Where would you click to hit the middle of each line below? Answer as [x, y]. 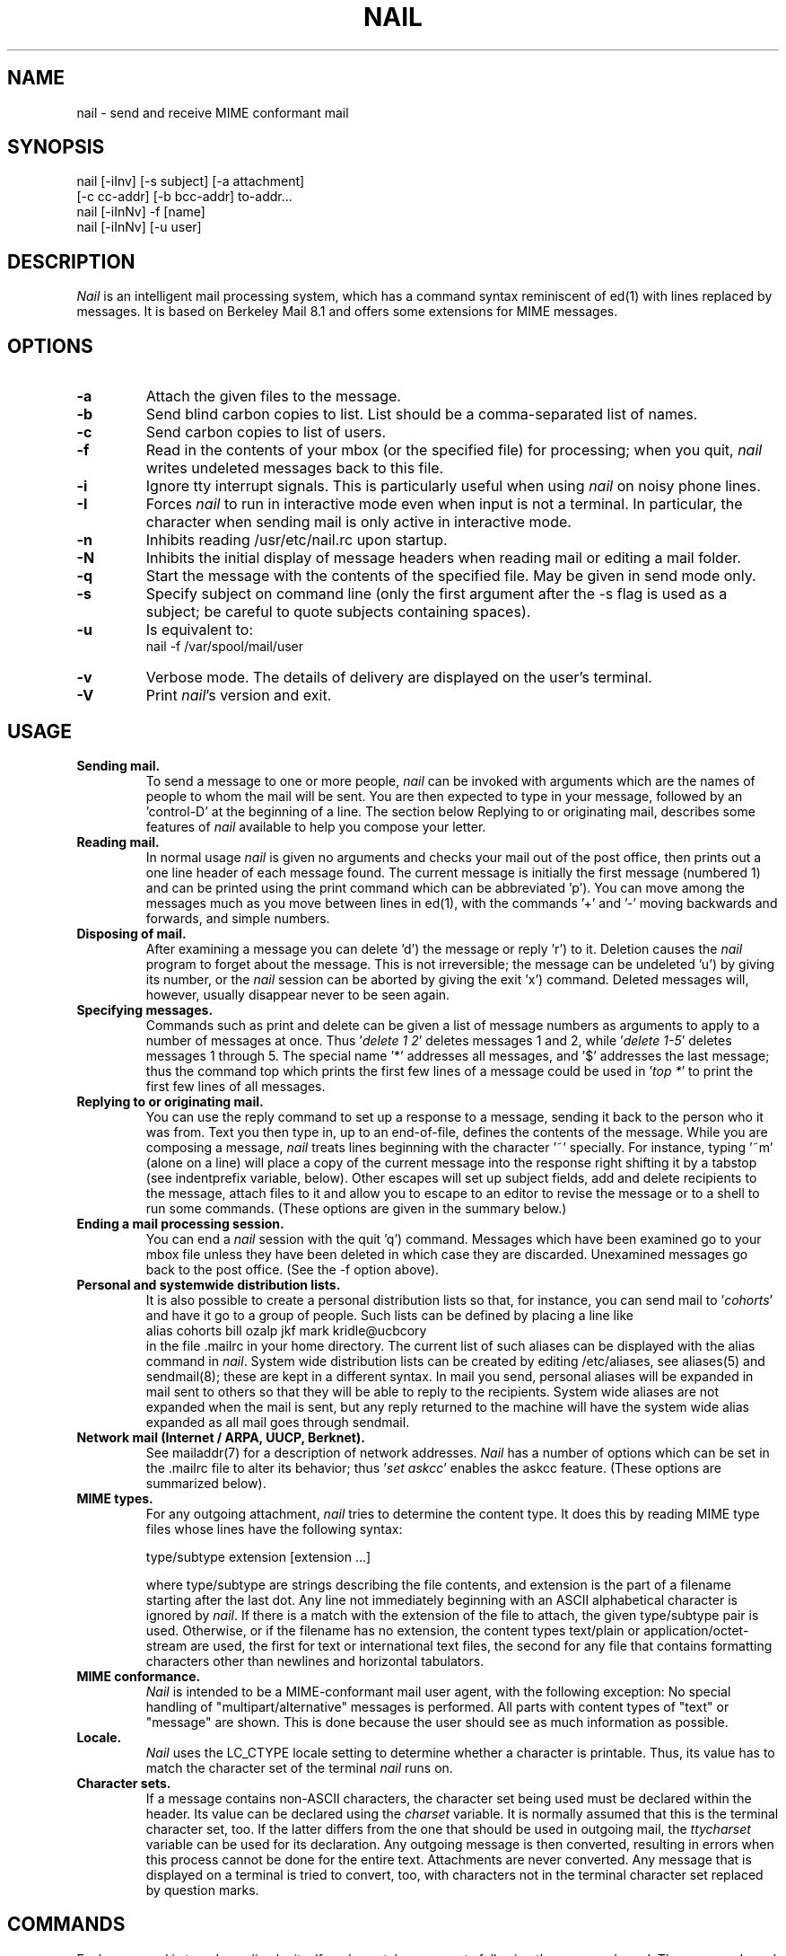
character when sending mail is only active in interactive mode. [358, 522]
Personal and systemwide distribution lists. [209, 1284]
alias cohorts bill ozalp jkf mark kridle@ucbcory [286, 1330]
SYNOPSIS [56, 147]
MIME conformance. [139, 1676]
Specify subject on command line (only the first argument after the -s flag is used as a [437, 594]
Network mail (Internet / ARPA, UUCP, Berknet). [221, 1437]
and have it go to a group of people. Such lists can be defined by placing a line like [389, 1315]
